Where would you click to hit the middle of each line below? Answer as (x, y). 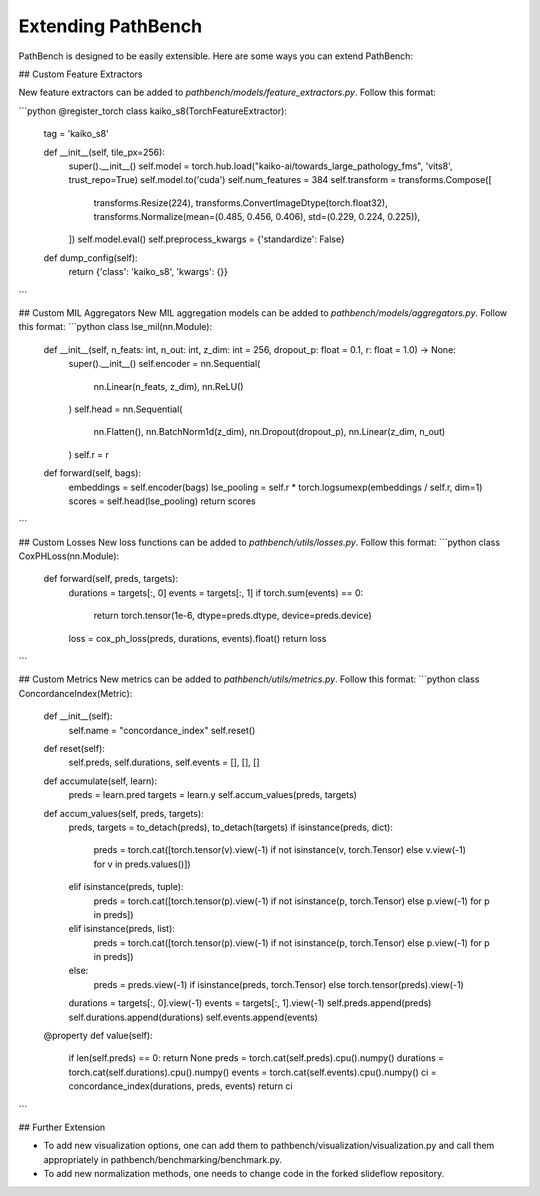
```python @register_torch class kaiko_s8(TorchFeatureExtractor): (152, 111)
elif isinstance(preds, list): (121, 929)
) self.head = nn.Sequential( (125, 409)
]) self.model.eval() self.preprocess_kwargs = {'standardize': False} (206, 239)
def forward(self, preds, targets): (111, 579)
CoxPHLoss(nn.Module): (69, 556)
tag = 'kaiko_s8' (76, 134)
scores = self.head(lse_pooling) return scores (162, 501)
